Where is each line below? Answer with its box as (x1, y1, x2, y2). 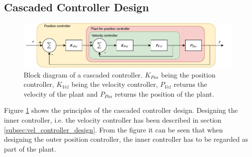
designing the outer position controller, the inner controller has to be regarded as (4, 134, 249, 144)
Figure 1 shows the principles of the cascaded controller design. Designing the (4, 105, 238, 115)
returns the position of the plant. (115, 88, 214, 99)
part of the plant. (4, 143, 56, 154)
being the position (161, 69, 216, 79)
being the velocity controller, (71, 79, 158, 89)
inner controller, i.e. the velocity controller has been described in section (4, 114, 221, 125)
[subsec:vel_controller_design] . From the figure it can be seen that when (4, 124, 223, 134)
